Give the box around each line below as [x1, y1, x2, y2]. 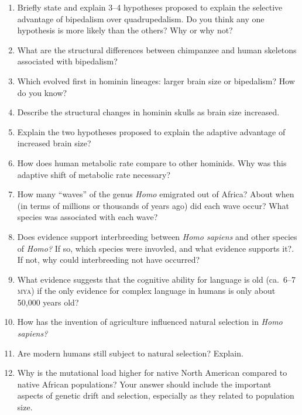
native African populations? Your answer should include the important [17, 378, 272, 390]
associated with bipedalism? [17, 55, 118, 67]
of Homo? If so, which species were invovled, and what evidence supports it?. [17, 242, 294, 254]
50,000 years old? [17, 296, 79, 308]
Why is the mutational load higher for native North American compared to [17, 366, 287, 379]
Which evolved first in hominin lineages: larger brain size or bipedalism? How [17, 74, 295, 87]
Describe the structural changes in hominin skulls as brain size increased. [17, 106, 280, 118]
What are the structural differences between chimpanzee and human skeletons [17, 43, 297, 56]
